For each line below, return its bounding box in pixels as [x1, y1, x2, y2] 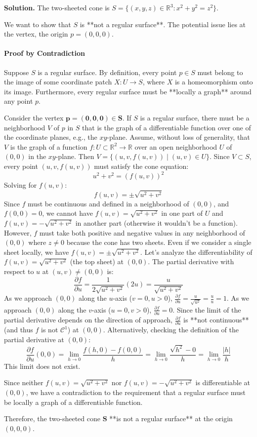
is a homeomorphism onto [174, 77, 253, 87]
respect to [4, 266, 34, 276]
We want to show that [4, 19, 71, 29]
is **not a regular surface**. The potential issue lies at [80, 19, 246, 29]
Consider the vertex [4, 112, 64, 122]
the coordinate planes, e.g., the [4, 132, 97, 142]
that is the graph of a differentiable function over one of [82, 122, 251, 132]
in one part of [161, 208, 203, 218]
